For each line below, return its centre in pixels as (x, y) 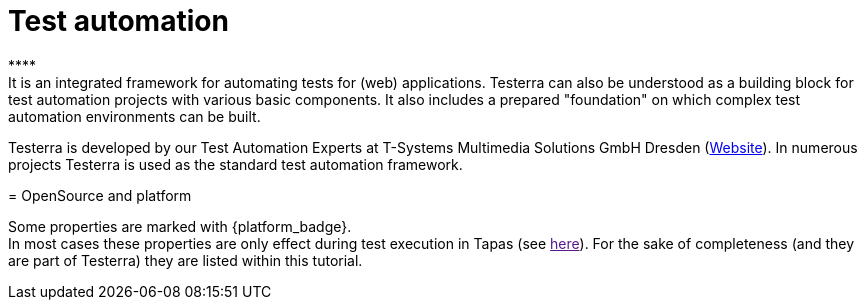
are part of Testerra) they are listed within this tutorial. (185, 260)
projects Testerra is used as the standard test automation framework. (235, 164)
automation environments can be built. (134, 116)
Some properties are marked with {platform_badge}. (180, 226)
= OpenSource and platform (100, 195)
